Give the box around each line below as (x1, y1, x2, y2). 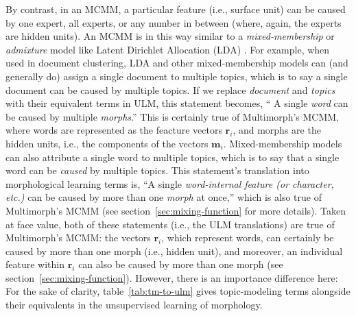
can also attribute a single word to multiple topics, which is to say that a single (5, 149, 340, 164)
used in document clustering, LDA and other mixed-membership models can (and (5, 56, 348, 70)
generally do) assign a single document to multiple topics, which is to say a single (5, 69, 348, 83)
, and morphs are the (233, 123, 321, 137)
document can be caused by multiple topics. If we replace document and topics (5, 82, 335, 97)
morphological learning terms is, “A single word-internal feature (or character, (5, 176, 334, 191)
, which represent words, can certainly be (161, 230, 334, 245)
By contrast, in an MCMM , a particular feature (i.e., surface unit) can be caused (5, 2, 346, 16)
